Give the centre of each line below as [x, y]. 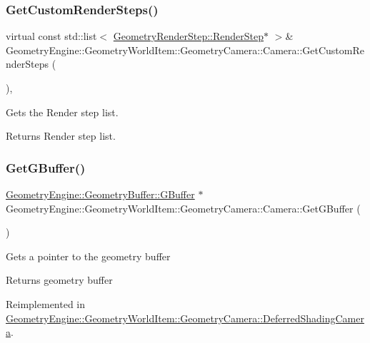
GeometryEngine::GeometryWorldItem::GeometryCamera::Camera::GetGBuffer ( [183, 208]
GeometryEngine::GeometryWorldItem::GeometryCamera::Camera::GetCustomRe [185, 50]
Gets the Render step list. [62, 112]
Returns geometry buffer [59, 280]
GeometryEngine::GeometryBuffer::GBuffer [100, 194]
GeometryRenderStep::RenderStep [189, 36]
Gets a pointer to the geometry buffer [88, 256]
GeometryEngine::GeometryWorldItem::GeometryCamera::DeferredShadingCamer [185, 318]
